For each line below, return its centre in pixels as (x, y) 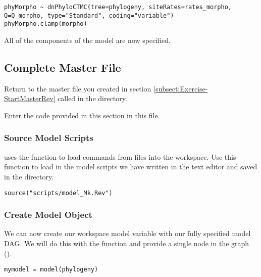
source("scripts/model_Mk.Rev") (58, 193)
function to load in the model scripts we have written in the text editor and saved (131, 167)
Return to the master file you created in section (78, 88)
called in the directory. (92, 98)
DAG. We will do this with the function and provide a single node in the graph (127, 243)
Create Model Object (48, 215)
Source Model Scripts (49, 138)
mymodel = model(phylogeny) (51, 270)
